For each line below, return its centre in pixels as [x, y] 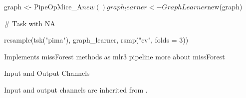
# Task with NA [30, 23]
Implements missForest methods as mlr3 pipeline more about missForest [115, 56]
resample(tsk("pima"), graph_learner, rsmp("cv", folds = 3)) [96, 40]
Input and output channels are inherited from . [76, 89]
